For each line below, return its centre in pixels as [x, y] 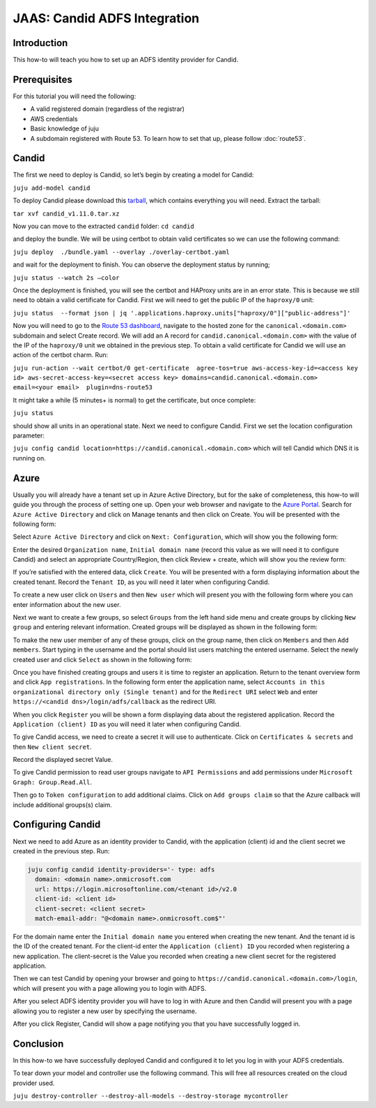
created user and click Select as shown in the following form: [102, 659]
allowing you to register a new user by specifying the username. [105, 1011]
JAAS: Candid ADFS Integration [106, 18]
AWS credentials [54, 119]
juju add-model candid [52, 188]
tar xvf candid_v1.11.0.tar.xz [66, 214]
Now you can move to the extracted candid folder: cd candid [103, 226]
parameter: [29, 435]
